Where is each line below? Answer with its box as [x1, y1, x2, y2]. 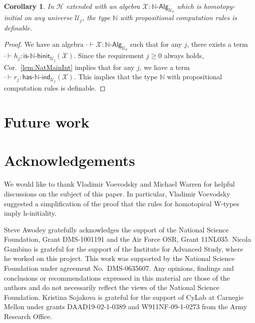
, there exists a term [187, 39, 248, 49]
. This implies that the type [74, 71, 158, 82]
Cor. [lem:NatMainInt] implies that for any [4, 62, 135, 72]
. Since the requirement [74, 50, 144, 61]
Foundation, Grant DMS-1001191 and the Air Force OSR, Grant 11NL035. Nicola [4, 234, 251, 244]
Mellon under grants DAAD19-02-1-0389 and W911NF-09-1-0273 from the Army [4, 301, 247, 312]
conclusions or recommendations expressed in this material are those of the [4, 272, 230, 283]
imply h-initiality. [4, 208, 57, 218]
